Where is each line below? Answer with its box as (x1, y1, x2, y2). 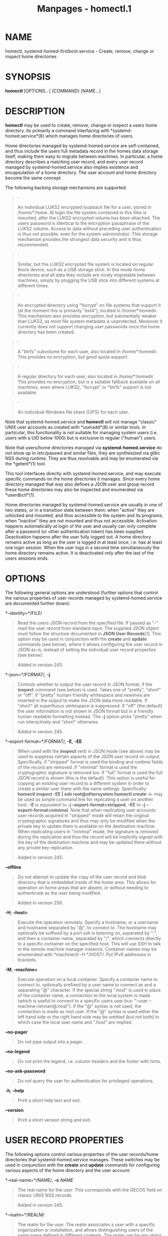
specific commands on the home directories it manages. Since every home (5, 476, 160, 482)
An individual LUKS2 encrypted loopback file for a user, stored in (17, 204, 152, 210)
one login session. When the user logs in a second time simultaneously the (5, 544, 159, 550)
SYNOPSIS (5, 71, 51, 83)
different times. (17, 282, 49, 288)
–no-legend (5, 1048, 30, 1054)
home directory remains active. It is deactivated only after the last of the (5, 550, 154, 556)
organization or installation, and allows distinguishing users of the (17, 1226, 153, 1233)
